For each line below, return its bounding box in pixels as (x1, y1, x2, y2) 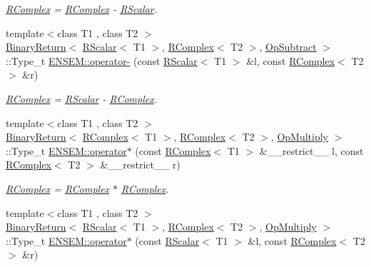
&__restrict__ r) (100, 157, 181, 172)
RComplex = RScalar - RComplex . (6, 91, 158, 106)
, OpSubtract (259, 39, 317, 54)
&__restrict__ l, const (259, 143, 364, 158)
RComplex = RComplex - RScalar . (6, 1, 158, 16)
